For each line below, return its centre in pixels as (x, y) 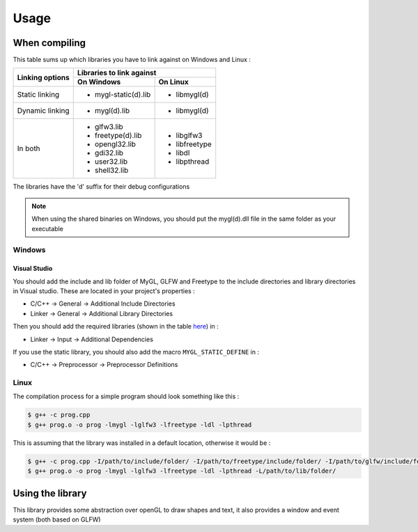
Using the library (50, 493)
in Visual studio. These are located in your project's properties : (104, 291)
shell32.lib (111, 171)
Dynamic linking (43, 111)
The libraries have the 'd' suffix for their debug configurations (101, 187)
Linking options (43, 77)
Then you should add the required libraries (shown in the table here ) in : (116, 327)
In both (29, 148)
